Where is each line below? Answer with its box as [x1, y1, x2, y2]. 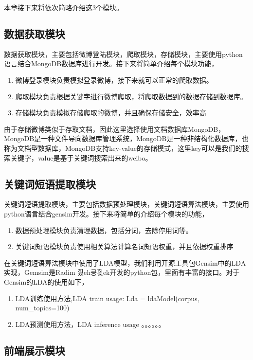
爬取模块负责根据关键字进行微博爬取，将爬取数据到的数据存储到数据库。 [15, 91, 247, 101]
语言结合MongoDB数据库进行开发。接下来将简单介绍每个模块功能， [4, 58, 218, 69]
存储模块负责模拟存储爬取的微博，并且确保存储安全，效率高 [15, 108, 206, 118]
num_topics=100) [15, 303, 70, 313]
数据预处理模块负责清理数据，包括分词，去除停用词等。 [15, 225, 193, 235]
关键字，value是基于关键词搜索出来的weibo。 [10, 152, 152, 162]
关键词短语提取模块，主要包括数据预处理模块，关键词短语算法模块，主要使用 [4, 199, 249, 209]
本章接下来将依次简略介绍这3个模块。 [4, 2, 123, 12]
